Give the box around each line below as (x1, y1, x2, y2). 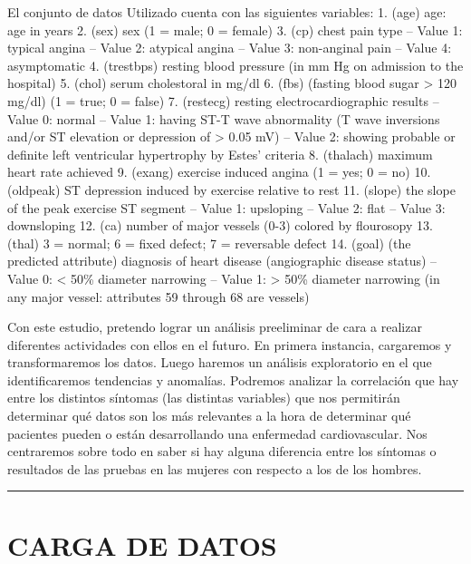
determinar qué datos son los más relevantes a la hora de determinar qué (7, 406, 411, 425)
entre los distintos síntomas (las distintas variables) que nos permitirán (7, 388, 400, 407)
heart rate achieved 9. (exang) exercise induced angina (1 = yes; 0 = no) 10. (7, 162, 431, 181)
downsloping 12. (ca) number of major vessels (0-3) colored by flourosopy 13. (7, 216, 433, 235)
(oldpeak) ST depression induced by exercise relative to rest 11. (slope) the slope (7, 180, 456, 199)
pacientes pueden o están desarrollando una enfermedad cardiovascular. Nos (7, 423, 428, 442)
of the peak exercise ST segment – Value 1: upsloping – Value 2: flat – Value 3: (7, 198, 446, 217)
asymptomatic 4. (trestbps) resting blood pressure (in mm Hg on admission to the (7, 55, 464, 74)
